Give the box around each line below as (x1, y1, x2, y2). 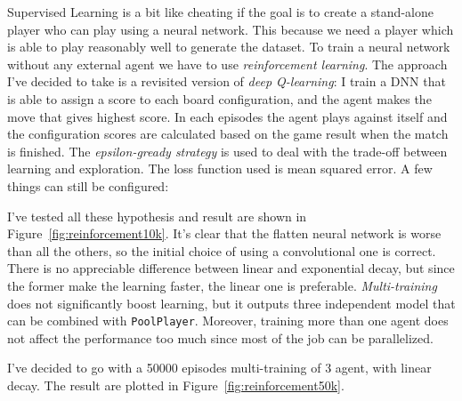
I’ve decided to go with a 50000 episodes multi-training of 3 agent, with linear (7, 358, 432, 377)
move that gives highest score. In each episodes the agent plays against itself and (7, 107, 448, 125)
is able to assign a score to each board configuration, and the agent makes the (7, 89, 432, 108)
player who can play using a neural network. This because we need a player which (7, 20, 454, 38)
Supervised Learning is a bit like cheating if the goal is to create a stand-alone (7, 3, 434, 20)
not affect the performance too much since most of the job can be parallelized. (7, 328, 434, 347)
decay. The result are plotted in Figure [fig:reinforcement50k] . (7, 375, 344, 394)
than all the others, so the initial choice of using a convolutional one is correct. (7, 241, 436, 260)
